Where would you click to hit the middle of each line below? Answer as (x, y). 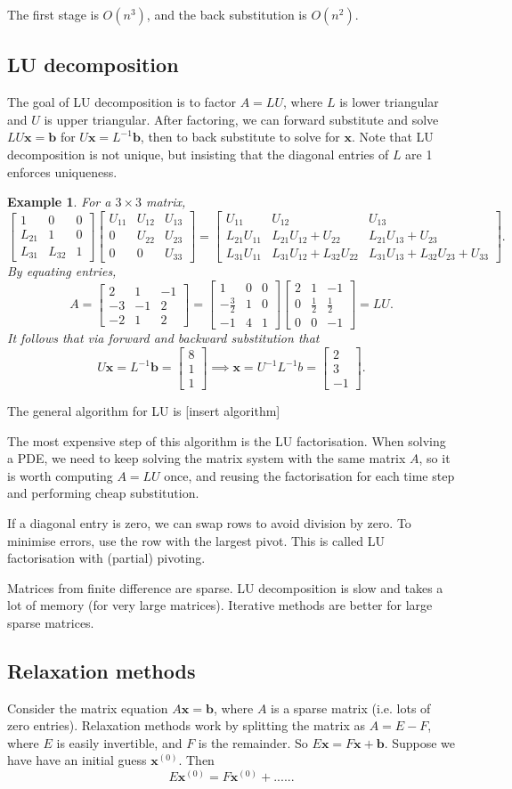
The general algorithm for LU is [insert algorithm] (144, 410)
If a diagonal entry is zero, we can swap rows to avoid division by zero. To (209, 522)
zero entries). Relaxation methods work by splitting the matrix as (186, 725)
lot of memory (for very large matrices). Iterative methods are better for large (220, 605)
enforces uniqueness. (62, 171)
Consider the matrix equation (88, 708)
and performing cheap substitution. (103, 493)
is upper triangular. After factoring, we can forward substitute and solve (241, 119)
